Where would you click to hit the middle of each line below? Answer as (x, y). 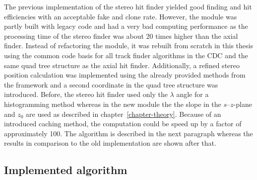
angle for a (193, 94)
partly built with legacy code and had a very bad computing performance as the (126, 26)
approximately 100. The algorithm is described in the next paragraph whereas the (128, 133)
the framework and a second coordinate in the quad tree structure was (111, 84)
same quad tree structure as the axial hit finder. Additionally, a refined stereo (122, 65)
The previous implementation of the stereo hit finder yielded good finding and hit (128, 6)
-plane (243, 104)
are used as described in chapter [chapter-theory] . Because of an (124, 114)
